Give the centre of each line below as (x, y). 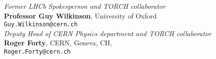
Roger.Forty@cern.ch (37, 52)
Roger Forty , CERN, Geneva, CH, (58, 43)
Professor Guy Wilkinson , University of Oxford (80, 15)
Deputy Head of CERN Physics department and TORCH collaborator (108, 33)
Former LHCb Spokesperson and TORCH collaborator (85, 6)
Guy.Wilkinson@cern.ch (41, 25)
